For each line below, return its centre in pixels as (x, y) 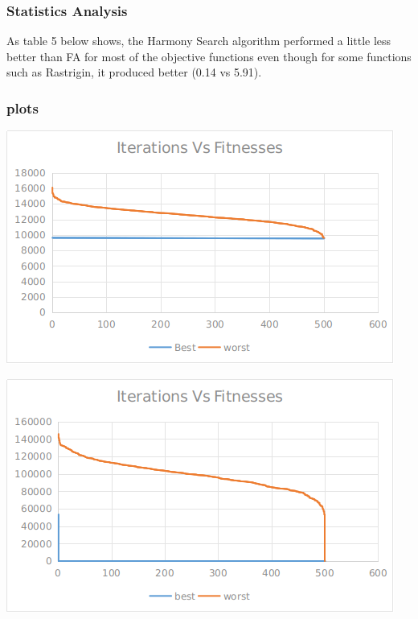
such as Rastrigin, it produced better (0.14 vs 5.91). (134, 72)
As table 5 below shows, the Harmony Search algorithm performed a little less (199, 41)
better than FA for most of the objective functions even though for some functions (209, 56)
